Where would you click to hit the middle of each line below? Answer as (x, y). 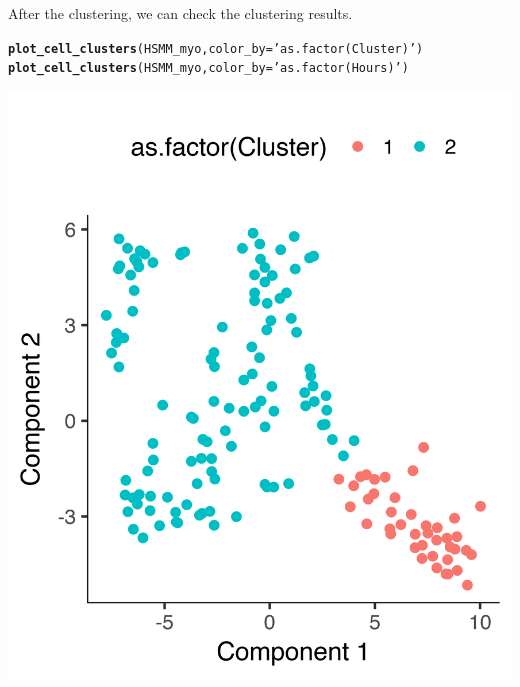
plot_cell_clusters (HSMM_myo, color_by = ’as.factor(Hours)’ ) (208, 68)
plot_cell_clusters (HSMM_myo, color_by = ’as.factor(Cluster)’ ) (216, 48)
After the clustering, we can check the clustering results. (180, 13)
